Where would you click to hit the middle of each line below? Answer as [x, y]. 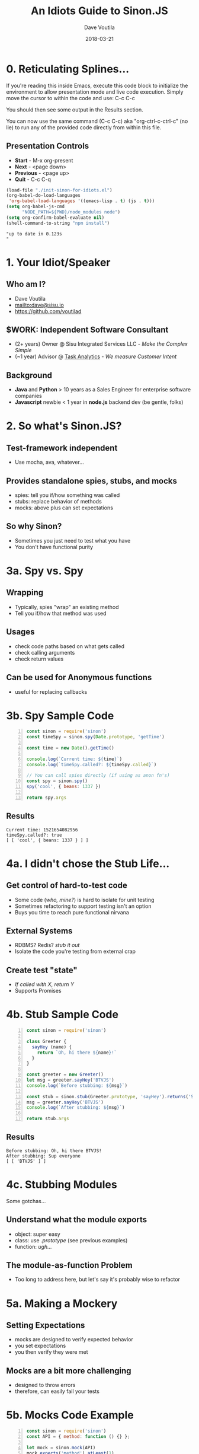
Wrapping [25, 593]
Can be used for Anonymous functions [79, 677]
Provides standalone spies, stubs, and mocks [92, 481]
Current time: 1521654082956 [42, 830]
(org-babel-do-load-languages [44, 196]
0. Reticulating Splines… [68, 69]
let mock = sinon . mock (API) [61, 1447]
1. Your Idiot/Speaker [58, 262]
